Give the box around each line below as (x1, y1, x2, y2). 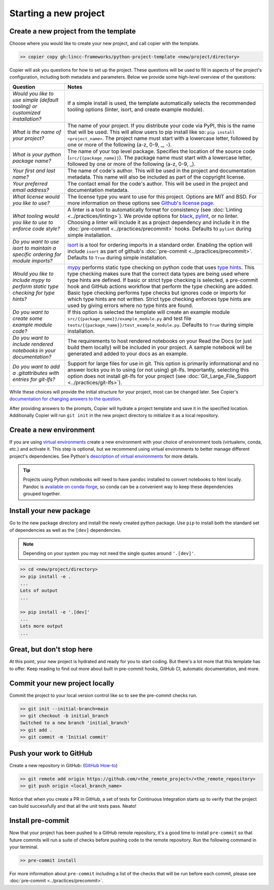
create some (12, 315, 43, 322)
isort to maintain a (12, 244, 56, 251)
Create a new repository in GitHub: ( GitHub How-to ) (9, 762, 118, 768)
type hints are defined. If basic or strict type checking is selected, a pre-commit (67, 277, 258, 284)
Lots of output (20, 588, 58, 594)
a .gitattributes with (12, 369, 59, 376)
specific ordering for (12, 251, 62, 258)
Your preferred (12, 180, 48, 187)
